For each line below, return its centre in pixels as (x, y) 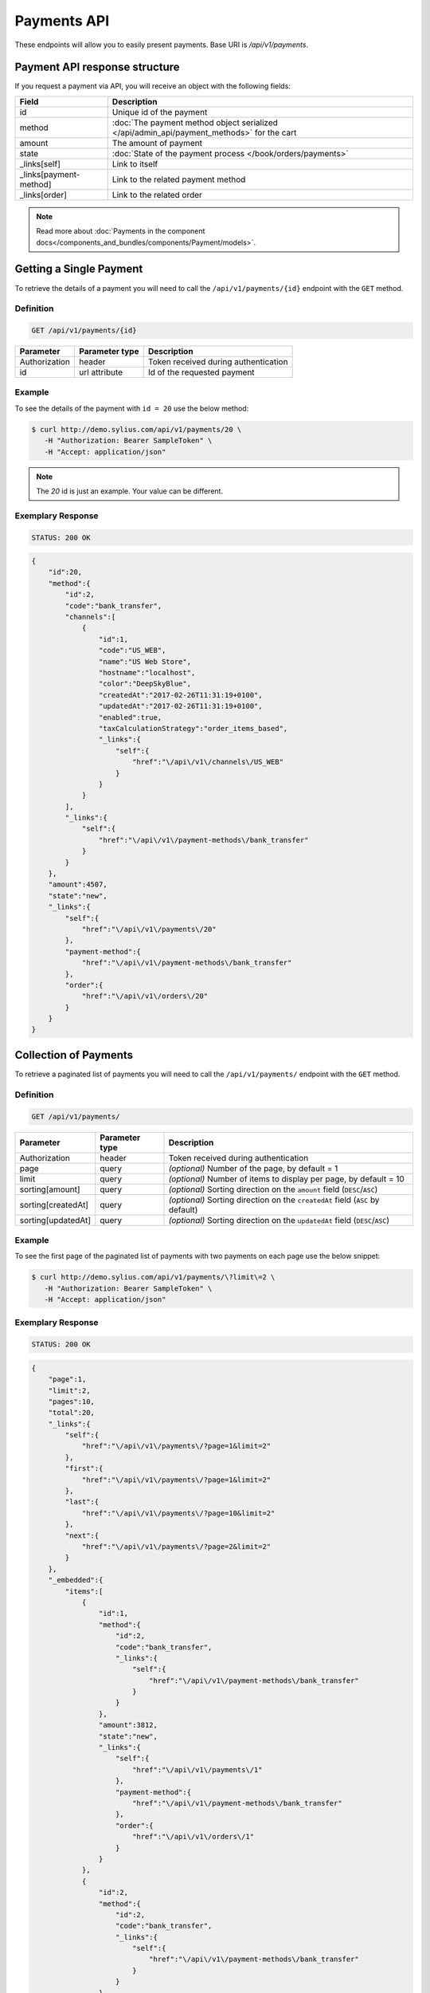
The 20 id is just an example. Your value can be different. (129, 491)
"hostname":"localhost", (147, 672)
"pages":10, (72, 1401)
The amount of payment (157, 143)
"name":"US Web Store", (145, 661)
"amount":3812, (128, 1725)
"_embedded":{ (76, 1580)
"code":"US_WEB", (132, 651)
